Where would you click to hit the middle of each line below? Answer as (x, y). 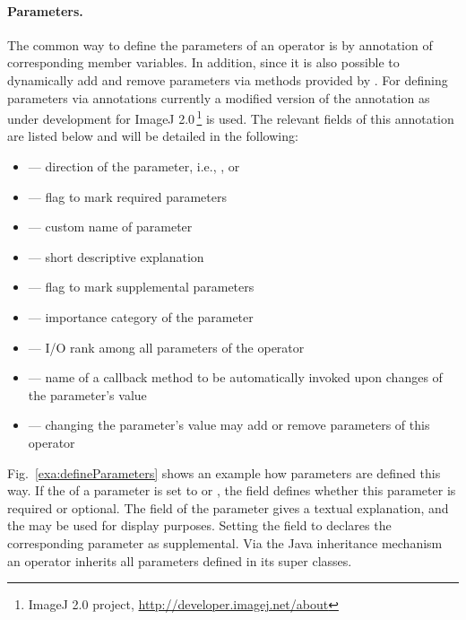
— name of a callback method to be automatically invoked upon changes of (235, 377)
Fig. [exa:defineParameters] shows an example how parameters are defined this (224, 472)
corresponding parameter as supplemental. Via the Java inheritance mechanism (225, 542)
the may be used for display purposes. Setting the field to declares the (199, 525)
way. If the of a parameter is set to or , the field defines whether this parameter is (232, 490)
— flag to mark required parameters (127, 196)
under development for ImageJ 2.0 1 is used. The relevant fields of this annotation (231, 117)
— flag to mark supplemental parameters (141, 287)
